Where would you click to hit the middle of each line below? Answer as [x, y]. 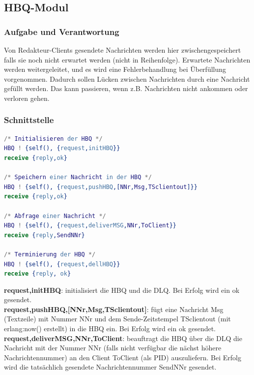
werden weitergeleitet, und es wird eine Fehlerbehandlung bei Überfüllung [115, 69]
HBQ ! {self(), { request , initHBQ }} [62, 148]
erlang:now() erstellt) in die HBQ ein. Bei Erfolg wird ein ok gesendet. [110, 328]
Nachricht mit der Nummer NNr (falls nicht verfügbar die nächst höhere [113, 348]
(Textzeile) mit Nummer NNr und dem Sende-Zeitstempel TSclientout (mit [117, 319]
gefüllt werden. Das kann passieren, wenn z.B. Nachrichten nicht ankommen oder [126, 88]
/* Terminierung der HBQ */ [50, 254]
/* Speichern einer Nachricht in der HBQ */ [78, 177]
